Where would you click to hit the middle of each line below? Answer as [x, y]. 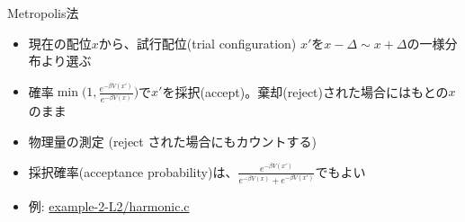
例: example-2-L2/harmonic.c [109, 206]
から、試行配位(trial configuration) [197, 43]
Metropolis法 [43, 13]
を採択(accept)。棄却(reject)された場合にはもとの [305, 91]
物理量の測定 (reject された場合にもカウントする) [172, 141]
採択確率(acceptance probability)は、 [133, 171]
